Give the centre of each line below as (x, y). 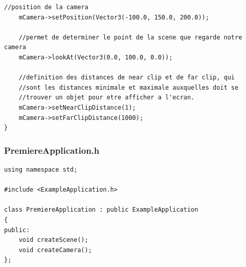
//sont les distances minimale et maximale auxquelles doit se (129, 87)
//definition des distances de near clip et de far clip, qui (127, 78)
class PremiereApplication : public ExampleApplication (101, 210)
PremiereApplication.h (52, 150)
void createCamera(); (55, 250)
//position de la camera (46, 7)
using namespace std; (41, 169)
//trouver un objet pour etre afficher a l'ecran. (107, 98)
